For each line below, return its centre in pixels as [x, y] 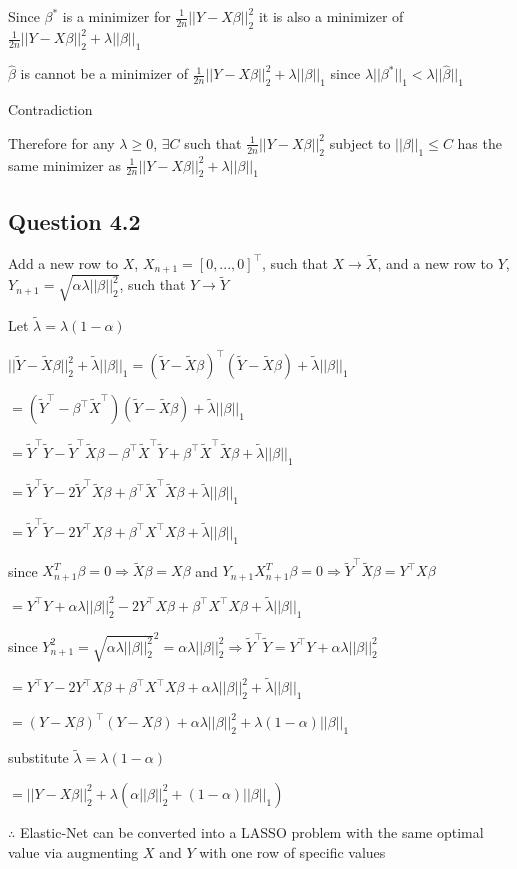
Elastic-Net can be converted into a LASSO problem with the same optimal [251, 831]
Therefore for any [61, 142]
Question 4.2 [74, 220]
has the [479, 142]
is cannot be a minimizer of [104, 73]
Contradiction [50, 109]
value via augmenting [73, 851]
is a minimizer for [116, 16]
